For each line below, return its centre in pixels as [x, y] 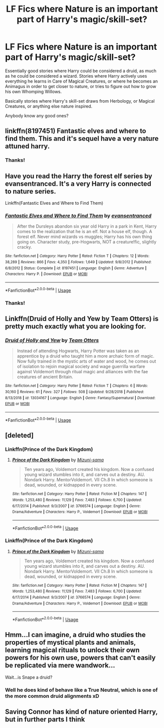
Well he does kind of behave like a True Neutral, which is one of [81, 690]
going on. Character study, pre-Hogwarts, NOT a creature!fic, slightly [87, 242]
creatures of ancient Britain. [45, 377]
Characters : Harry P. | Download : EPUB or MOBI [46, 274]
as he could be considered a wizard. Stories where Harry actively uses [76, 76]
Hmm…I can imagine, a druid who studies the [75, 635]
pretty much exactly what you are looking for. [76, 326]
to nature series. [31, 191]
